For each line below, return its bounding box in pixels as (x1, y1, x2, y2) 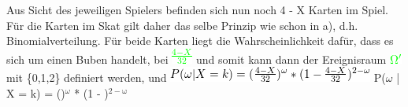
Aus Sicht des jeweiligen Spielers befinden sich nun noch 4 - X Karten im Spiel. (6, 2, 388, 17)
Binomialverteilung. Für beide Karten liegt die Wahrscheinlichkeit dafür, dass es (6, 32, 394, 49)
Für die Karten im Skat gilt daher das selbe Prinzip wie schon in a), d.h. (6, 17, 358, 33)
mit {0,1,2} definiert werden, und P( (6, 69, 386, 86)
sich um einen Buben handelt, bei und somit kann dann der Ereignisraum (6, 50, 387, 67)
